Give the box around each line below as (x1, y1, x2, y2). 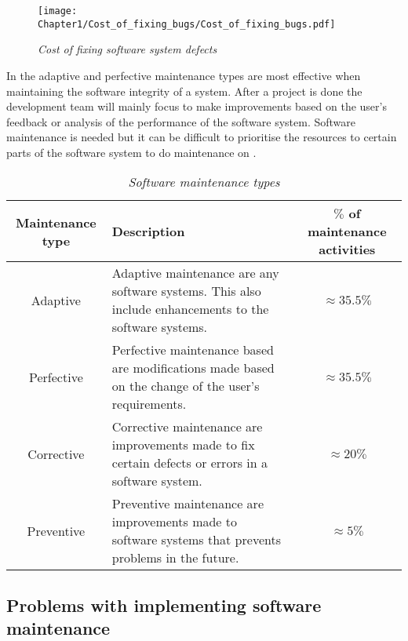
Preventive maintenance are (111, 494, 264, 513)
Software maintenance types (128, 173, 280, 191)
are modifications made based (111, 359, 275, 377)
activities (319, 240, 376, 259)
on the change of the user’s (111, 377, 260, 395)
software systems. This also (111, 282, 261, 300)
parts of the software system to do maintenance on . (6, 144, 257, 160)
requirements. (111, 395, 187, 413)
